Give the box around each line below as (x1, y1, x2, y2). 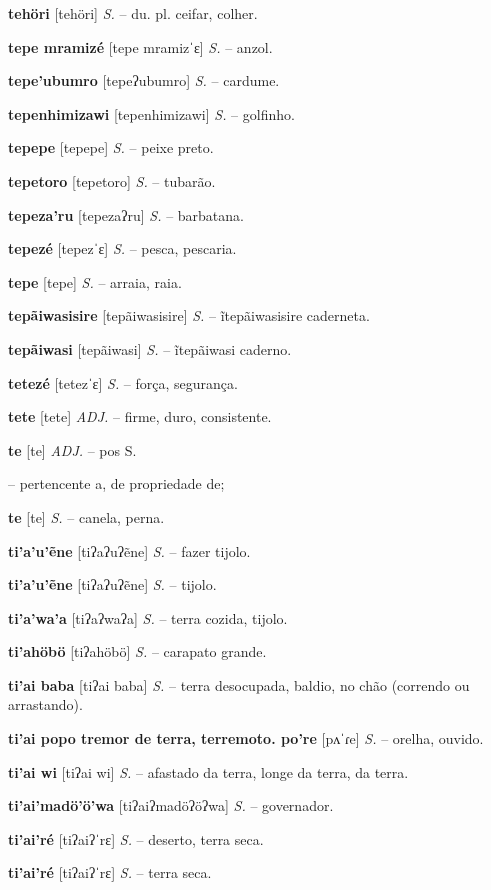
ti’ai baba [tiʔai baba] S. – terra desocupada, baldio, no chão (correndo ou (8, 674, 470, 695)
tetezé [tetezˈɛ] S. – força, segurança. (8, 372, 238, 393)
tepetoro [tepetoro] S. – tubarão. (8, 170, 216, 191)
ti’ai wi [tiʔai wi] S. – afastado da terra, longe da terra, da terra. (8, 761, 409, 782)
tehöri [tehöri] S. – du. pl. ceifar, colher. (8, 3, 258, 23)
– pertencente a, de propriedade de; (8, 473, 225, 494)
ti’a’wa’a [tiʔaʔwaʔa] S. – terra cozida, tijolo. (8, 607, 288, 628)
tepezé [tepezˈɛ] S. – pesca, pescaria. (8, 238, 237, 259)
